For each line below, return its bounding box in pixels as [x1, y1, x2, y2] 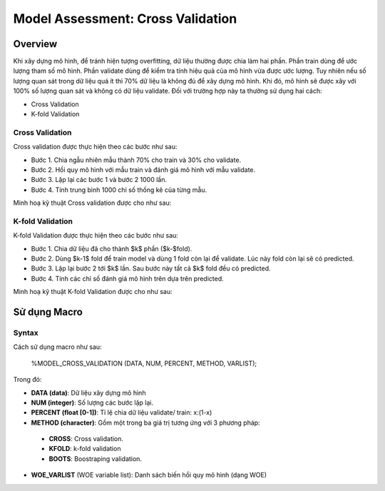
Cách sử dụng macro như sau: [13, 343, 103, 351]
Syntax [13, 328, 38, 338]
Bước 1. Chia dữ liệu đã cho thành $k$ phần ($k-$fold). [31, 244, 192, 253]
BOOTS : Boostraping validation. [48, 454, 143, 463]
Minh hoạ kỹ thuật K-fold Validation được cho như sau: [13, 288, 173, 296]
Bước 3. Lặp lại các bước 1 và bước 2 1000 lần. [31, 176, 168, 184]
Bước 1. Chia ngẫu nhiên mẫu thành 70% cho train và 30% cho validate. [31, 156, 242, 164]
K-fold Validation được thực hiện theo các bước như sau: [13, 231, 178, 240]
